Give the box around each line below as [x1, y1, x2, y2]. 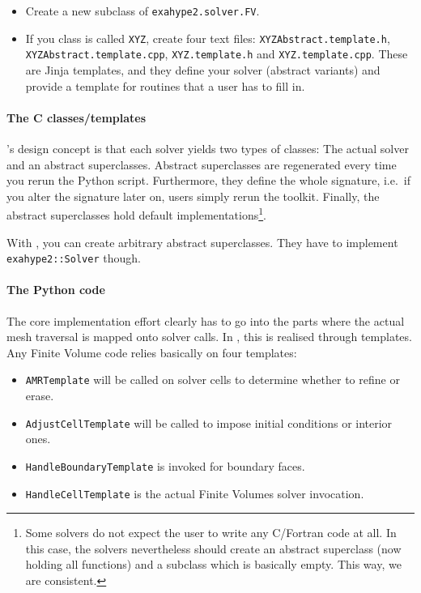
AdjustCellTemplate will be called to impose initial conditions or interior [25, 414, 393, 431]
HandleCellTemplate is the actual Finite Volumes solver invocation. [25, 484, 364, 501]
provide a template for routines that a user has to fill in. [25, 77, 305, 94]
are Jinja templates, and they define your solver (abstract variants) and [25, 61, 381, 78]
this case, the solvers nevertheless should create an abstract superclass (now [25, 540, 402, 557]
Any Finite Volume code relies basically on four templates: [6, 343, 297, 360]
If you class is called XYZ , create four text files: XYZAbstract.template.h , [25, 29, 390, 46]
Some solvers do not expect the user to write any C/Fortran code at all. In [25, 524, 397, 541]
